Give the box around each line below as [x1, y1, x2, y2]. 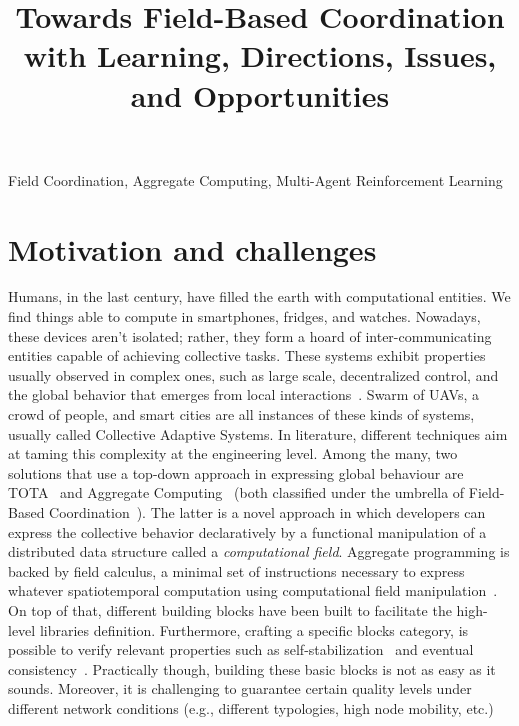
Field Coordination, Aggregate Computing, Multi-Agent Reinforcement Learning [8, 169, 503, 190]
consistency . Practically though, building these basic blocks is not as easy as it [8, 658, 496, 679]
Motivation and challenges [8, 228, 377, 269]
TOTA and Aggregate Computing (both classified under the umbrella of [8, 482, 465, 503]
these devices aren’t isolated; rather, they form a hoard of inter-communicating [8, 325, 492, 346]
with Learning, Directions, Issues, [23, 35, 497, 76]
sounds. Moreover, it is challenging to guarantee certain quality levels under [8, 678, 472, 699]
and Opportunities [130, 74, 390, 115]
